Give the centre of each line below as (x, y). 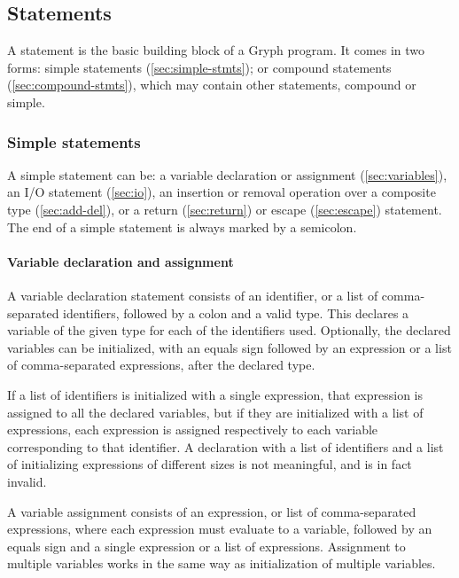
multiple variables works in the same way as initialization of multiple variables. (222, 563)
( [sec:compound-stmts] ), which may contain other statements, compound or (212, 85)
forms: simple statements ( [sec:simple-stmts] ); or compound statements (199, 67)
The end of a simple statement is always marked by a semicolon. (182, 227)
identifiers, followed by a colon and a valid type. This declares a (236, 312)
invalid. (27, 481)
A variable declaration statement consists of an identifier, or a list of (193, 295)
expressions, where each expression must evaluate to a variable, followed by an (220, 529)
